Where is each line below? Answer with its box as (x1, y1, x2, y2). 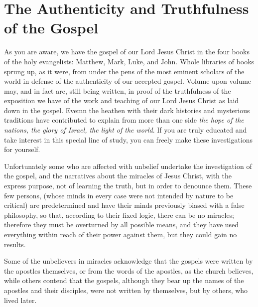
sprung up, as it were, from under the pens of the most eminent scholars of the (4, 66, 245, 76)
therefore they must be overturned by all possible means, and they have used (4, 219, 239, 230)
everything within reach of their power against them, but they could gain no (4, 229, 237, 239)
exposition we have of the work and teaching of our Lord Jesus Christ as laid (4, 95, 239, 106)
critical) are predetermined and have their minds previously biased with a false (4, 200, 245, 210)
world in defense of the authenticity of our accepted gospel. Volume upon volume (4, 76, 252, 86)
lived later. (4, 295, 37, 305)
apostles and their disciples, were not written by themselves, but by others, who (4, 285, 248, 295)
